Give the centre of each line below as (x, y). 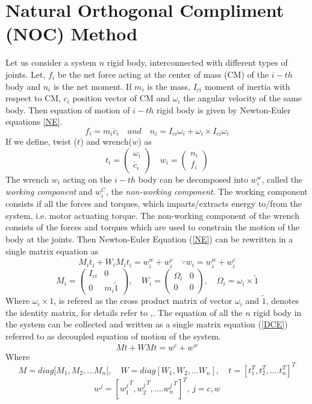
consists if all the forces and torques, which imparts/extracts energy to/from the (154, 204)
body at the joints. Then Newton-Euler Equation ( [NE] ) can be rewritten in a (149, 239)
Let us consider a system (51, 62)
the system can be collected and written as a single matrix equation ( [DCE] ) (147, 324)
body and (23, 86)
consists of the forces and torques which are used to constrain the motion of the (152, 227)
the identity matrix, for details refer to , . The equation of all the (124, 312)
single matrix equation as (52, 251)
